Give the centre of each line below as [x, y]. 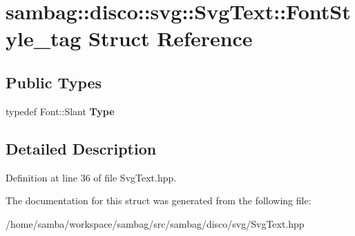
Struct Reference [171, 38]
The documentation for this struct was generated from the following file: [159, 200]
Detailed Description [81, 148]
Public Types [54, 82]
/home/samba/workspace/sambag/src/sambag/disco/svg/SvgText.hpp [155, 223]
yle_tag [44, 38]
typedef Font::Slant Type [60, 111]
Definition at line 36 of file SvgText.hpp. [91, 177]
